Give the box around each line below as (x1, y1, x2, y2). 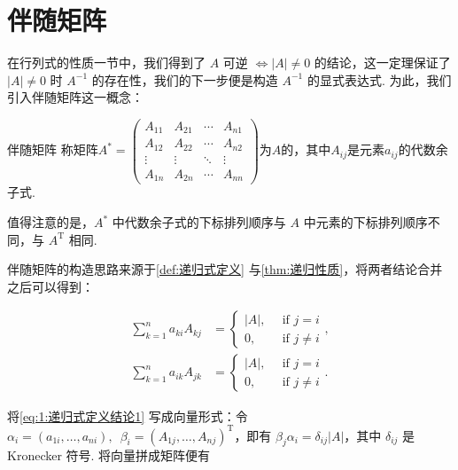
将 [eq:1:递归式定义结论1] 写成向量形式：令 (7, 406, 248, 425)
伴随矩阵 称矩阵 (7, 140, 98, 159)
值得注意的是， (7, 213, 94, 231)
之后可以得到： (7, 277, 94, 295)
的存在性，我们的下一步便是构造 (91, 70, 278, 89)
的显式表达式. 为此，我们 (307, 70, 452, 89)
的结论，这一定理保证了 (314, 53, 451, 72)
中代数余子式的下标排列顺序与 (112, 213, 286, 231)
